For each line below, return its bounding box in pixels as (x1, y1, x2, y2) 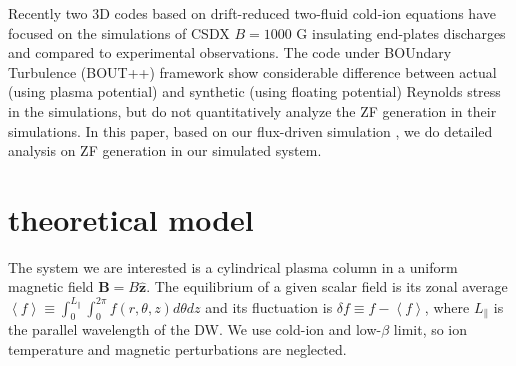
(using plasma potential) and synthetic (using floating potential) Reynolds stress (8, 81, 501, 102)
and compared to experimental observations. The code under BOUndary (8, 42, 452, 63)
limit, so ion (393, 319, 468, 340)
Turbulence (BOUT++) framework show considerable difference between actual (8, 61, 497, 82)
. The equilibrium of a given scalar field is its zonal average (146, 276, 508, 297)
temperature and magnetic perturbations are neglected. (8, 338, 347, 359)
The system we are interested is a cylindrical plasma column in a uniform (8, 256, 458, 277)
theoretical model (8, 198, 254, 239)
